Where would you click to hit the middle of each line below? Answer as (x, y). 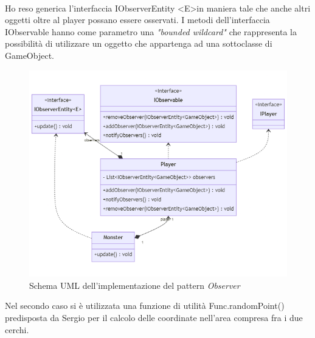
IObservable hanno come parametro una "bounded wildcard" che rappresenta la (151, 31)
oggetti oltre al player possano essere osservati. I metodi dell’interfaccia (137, 20)
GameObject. (29, 55)
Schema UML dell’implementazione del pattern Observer (135, 285)
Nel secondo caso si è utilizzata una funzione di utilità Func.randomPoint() (145, 306)
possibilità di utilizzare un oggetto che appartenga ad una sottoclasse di (139, 43)
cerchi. (17, 329)
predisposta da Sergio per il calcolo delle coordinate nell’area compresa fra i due (154, 317)
